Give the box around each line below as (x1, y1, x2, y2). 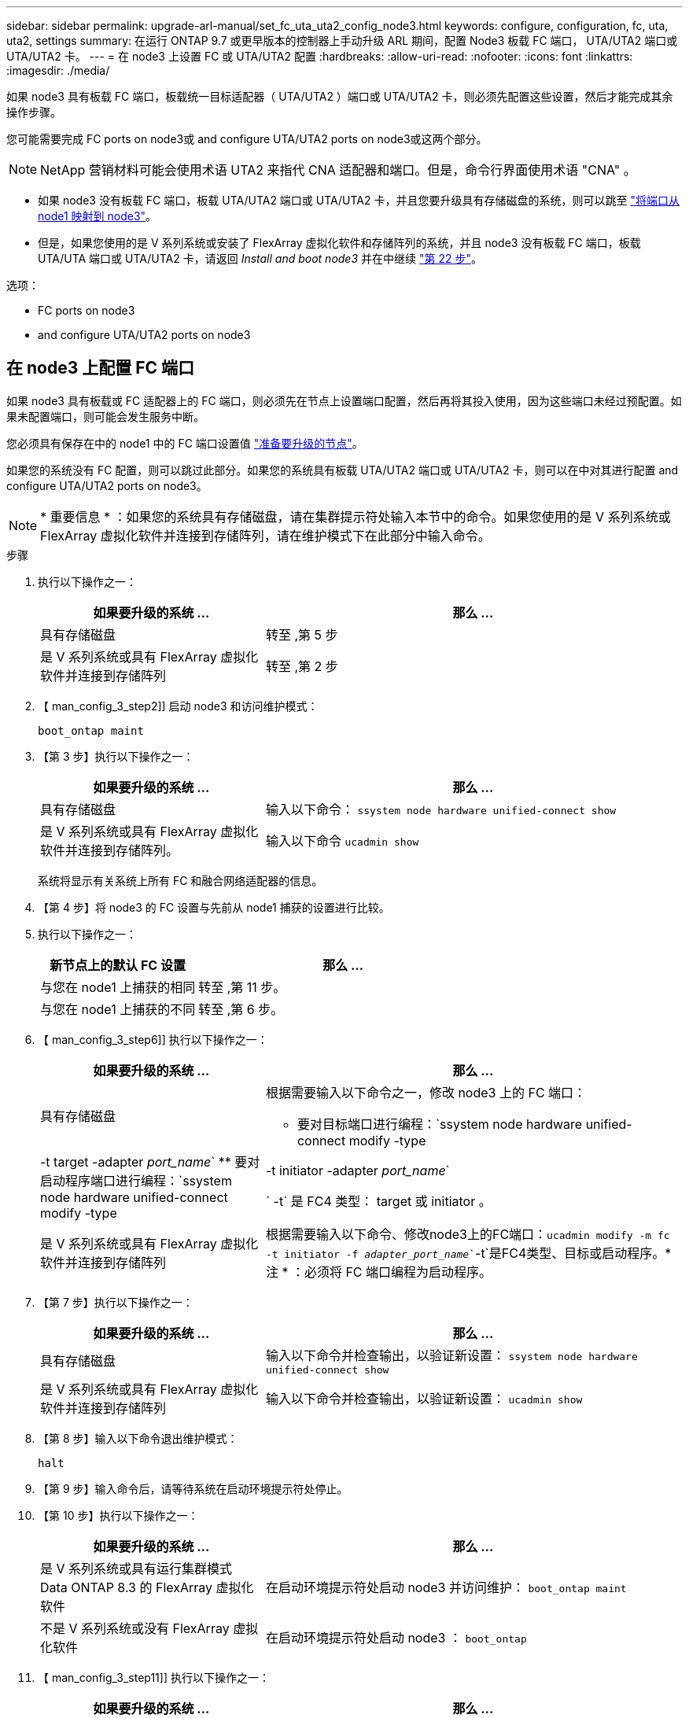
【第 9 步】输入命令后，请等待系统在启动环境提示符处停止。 (38, 1481, 348, 1495)
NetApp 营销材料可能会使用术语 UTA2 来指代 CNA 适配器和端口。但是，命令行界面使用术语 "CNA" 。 (40, 162, 636, 178)
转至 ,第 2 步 (265, 658, 338, 674)
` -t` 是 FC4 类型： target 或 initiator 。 (265, 1193, 492, 1209)
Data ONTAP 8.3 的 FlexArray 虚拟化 (40, 1579, 254, 1595)
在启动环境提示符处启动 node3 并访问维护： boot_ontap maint (265, 1579, 627, 1595)
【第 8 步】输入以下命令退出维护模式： (38, 1431, 238, 1445)
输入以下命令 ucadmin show (265, 832, 419, 849)
